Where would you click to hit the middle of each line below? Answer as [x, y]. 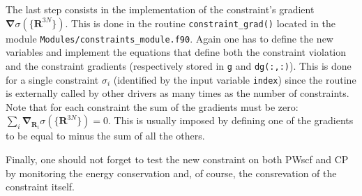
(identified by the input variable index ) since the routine [235, 79]
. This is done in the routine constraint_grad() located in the [201, 23]
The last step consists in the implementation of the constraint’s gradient [160, 9]
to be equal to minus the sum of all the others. [105, 136]
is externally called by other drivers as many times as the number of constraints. [178, 93]
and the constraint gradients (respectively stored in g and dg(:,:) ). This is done [179, 65]
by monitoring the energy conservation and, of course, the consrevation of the [171, 173]
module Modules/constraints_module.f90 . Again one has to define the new [169, 38]
